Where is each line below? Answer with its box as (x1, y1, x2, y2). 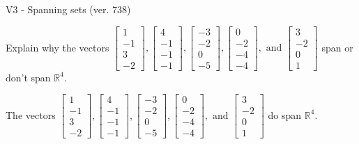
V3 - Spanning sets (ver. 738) (6, 2, 131, 16)
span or (321, 40, 353, 54)
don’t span (6, 70, 51, 84)
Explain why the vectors (6, 40, 109, 54)
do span (268, 107, 302, 122)
